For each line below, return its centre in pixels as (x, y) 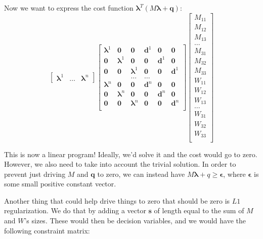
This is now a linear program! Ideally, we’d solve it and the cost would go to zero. (131, 154)
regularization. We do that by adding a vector (75, 210)
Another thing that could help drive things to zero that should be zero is (117, 200)
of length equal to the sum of (199, 210)
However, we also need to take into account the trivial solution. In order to (120, 164)
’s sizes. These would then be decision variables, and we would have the (135, 221)
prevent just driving (35, 174)
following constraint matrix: (47, 230)
